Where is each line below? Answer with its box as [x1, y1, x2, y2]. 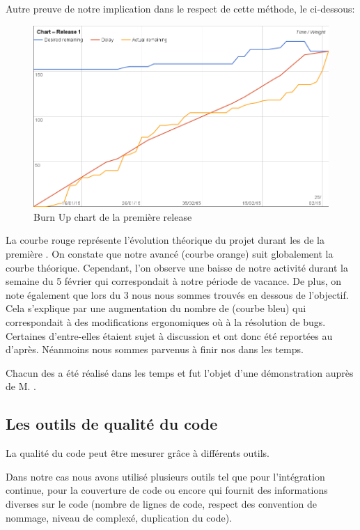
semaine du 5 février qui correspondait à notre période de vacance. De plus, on [6, 274, 342, 288]
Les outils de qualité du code [6, 413, 218, 435]
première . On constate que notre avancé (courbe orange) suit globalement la [6, 247, 334, 260]
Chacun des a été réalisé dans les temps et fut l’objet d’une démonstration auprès [6, 365, 354, 380]
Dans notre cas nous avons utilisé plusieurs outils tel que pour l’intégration [6, 469, 325, 483]
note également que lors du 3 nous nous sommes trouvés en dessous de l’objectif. [6, 287, 349, 302]
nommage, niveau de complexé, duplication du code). [6, 510, 233, 524]
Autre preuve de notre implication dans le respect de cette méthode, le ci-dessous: [6, 1, 355, 15]
